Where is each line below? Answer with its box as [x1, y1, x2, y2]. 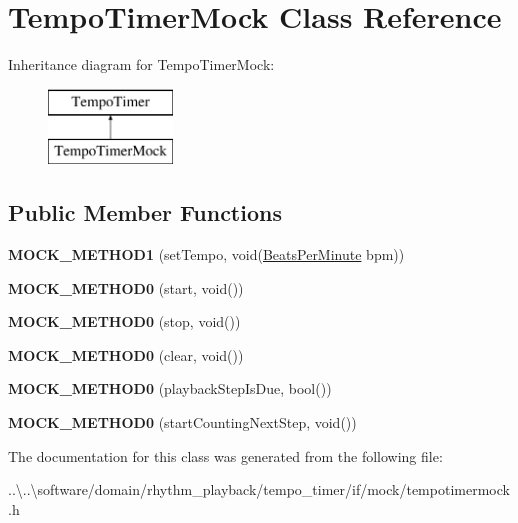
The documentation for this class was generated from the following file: [8, 445, 443, 466]
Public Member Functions [8, 197, 282, 228]
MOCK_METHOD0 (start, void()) [8, 277, 244, 298]
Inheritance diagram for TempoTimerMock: [8, 54, 275, 75]
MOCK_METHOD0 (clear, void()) [8, 344, 244, 365]
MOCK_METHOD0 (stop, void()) [8, 311, 241, 332]
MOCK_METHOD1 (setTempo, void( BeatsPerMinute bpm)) [8, 244, 405, 265]
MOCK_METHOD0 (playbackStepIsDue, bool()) [8, 378, 332, 399]
